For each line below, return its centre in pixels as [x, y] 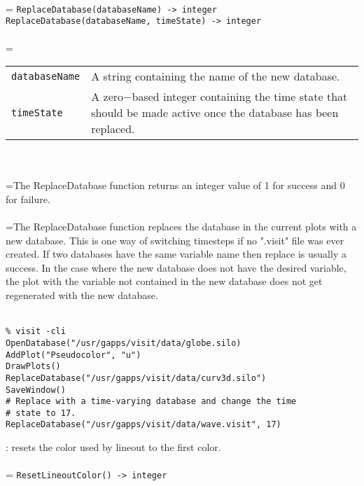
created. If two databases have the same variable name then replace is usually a [176, 254]
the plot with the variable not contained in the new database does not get [164, 281]
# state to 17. [41, 413]
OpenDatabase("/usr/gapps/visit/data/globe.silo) [124, 343]
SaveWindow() [36, 390]
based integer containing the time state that [240, 97]
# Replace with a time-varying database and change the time [151, 402]
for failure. [28, 199]
